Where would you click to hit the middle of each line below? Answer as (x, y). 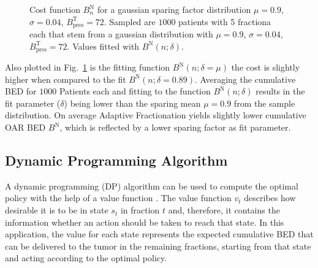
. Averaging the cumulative (245, 79)
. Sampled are (130, 21)
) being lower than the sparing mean (132, 103)
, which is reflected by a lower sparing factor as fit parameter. (175, 127)
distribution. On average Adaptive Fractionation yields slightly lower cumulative (156, 115)
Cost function (55, 9)
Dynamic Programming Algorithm (116, 160)
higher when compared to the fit (66, 79)
